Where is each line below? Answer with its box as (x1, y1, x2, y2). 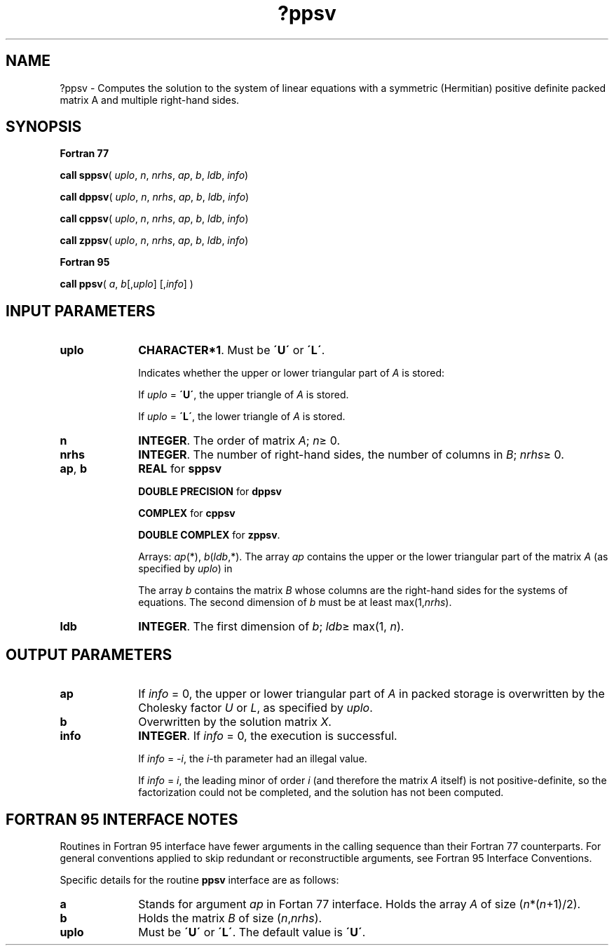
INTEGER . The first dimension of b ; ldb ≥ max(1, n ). (138, 619, 404, 634)
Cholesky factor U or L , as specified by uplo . (138, 701, 373, 715)
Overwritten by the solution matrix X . (138, 715, 332, 729)
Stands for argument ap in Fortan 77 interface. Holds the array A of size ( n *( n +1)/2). (138, 896, 581, 911)
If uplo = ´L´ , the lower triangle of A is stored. (138, 410, 346, 423)
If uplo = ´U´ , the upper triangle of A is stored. (138, 389, 349, 401)
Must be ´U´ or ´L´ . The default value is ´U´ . (138, 924, 366, 939)
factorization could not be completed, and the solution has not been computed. (138, 786, 504, 799)
